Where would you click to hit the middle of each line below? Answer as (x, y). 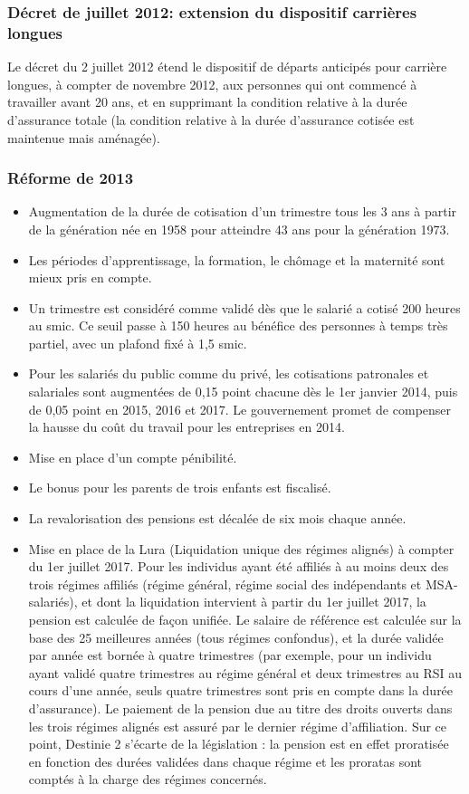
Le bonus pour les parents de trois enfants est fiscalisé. (180, 488)
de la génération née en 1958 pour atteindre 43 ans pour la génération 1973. (239, 229)
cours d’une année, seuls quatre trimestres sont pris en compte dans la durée (241, 690)
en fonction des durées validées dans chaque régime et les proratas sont (225, 761)
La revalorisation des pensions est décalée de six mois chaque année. (217, 518)
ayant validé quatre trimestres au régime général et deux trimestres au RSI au (245, 672)
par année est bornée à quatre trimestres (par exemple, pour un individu (230, 655)
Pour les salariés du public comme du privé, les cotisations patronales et (229, 373)
